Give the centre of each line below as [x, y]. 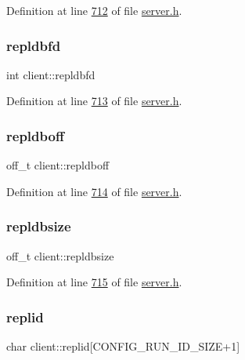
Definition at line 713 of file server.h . [94, 101]
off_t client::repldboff [58, 165]
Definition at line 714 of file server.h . [94, 191]
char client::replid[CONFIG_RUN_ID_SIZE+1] [123, 346]
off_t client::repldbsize [60, 255]
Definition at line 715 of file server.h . [94, 282]
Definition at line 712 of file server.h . [94, 10]
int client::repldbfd [51, 74]
